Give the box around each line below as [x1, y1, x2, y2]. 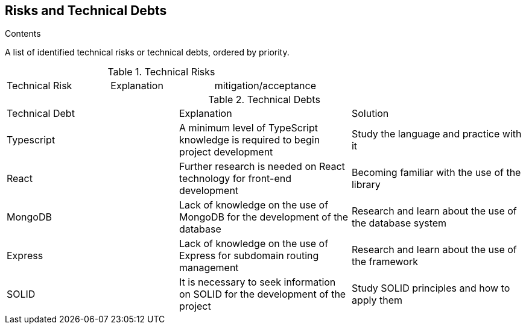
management [179, 262, 239, 274]
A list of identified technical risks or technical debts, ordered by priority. [5, 47, 290, 58]
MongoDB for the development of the [179, 211, 349, 224]
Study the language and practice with [351, 128, 522, 140]
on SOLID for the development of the [179, 288, 346, 301]
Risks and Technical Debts [5, 3, 167, 18]
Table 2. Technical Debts [208, 93, 320, 106]
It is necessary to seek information [179, 276, 336, 289]
